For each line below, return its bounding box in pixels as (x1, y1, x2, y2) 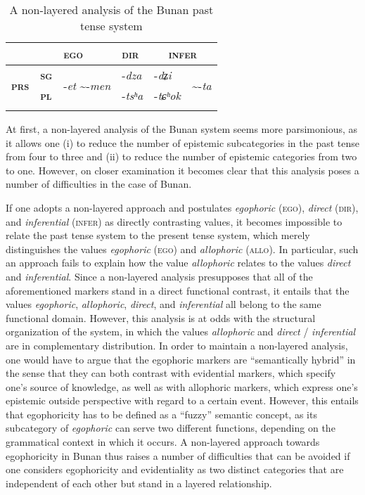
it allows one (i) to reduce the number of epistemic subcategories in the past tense (6, 135, 359, 150)
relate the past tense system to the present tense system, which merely (6, 228, 310, 243)
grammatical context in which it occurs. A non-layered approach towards (6, 435, 320, 449)
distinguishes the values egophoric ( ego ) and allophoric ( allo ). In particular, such (6, 241, 359, 256)
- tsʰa (122, 87, 143, 103)
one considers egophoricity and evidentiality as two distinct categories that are (6, 462, 344, 477)
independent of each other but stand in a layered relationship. (6, 475, 272, 490)
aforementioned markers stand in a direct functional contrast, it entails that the (6, 283, 350, 297)
